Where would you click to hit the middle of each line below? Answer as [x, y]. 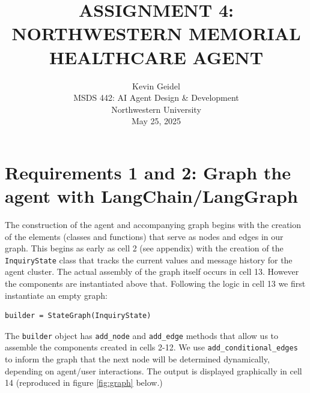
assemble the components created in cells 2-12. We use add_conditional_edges [151, 347]
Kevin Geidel [156, 85]
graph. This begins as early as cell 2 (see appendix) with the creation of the [144, 248]
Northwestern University [156, 109]
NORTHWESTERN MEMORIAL [156, 33]
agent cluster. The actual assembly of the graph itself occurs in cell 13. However [152, 271]
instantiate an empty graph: [56, 295]
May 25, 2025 [156, 121]
